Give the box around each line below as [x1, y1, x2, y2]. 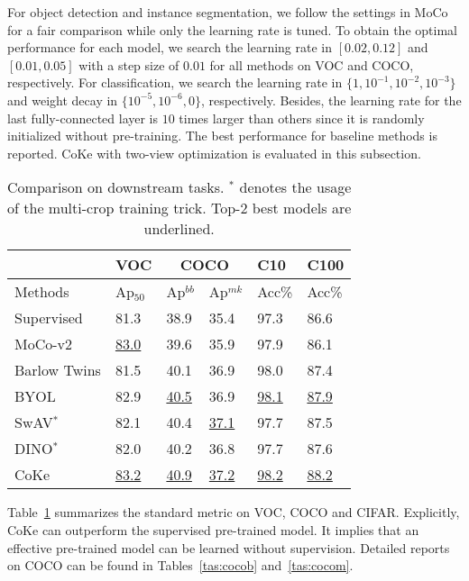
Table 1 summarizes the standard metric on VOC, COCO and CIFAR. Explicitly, [7, 503, 460, 522]
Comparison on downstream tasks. [7, 177, 225, 198]
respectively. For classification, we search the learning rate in [7, 73, 343, 92]
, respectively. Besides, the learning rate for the [200, 90, 462, 109]
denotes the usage [239, 177, 352, 198]
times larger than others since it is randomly [179, 108, 425, 127]
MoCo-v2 [14, 333, 73, 355]
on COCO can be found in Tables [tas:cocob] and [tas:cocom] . [7, 556, 354, 575]
